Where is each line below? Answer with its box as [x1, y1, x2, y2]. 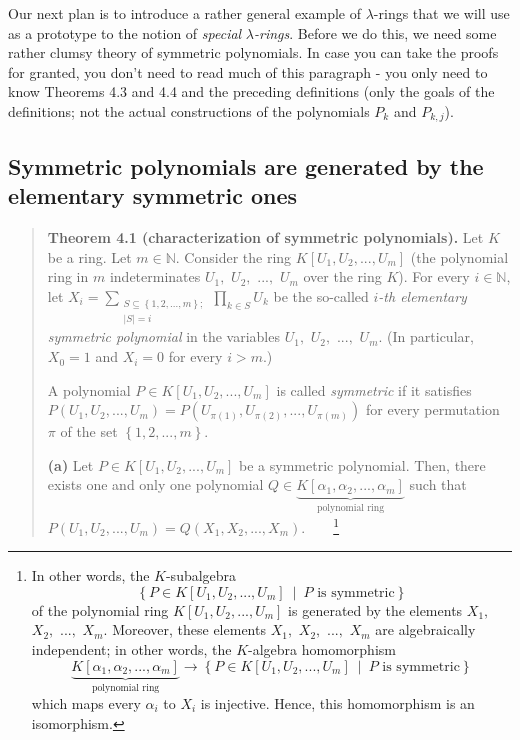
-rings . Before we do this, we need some [254, 22, 497, 43]
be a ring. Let [47, 246, 132, 267]
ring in [47, 266, 89, 287]
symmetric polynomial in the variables [47, 326, 280, 347]
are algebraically [375, 619, 476, 640]
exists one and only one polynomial [47, 474, 264, 495]
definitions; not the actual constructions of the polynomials [8, 100, 370, 121]
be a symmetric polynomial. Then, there [239, 454, 486, 475]
